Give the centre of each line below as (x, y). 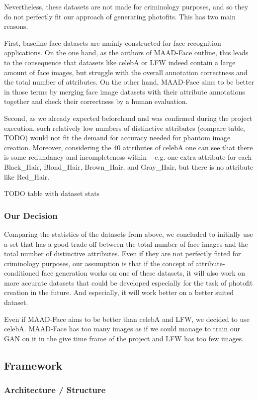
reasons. (16, 26)
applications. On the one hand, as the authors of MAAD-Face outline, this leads (126, 52)
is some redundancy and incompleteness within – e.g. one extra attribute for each (128, 157)
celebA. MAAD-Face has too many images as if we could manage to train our (122, 329)
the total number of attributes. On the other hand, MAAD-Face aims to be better (129, 82)
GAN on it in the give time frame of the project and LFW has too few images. (124, 338)
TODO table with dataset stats (52, 193)
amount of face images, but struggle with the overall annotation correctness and (126, 72)
